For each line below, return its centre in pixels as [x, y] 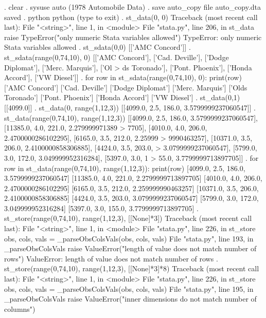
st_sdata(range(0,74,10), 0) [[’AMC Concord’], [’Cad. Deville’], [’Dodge [117, 57]
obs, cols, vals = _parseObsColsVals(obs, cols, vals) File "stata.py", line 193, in [129, 238]
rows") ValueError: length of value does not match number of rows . [111, 258]
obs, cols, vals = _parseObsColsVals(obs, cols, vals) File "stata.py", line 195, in [129, 288]
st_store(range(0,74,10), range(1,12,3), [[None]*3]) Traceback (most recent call [128, 218]
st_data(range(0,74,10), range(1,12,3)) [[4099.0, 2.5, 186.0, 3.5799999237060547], [131, 117]
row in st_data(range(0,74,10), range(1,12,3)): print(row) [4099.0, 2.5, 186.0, [125, 168]
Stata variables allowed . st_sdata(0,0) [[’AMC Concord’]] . [97, 47]
